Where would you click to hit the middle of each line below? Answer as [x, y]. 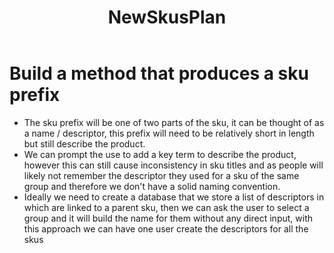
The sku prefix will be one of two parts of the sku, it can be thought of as [174, 122]
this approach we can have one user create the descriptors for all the [166, 228]
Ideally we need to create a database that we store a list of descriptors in [174, 197]
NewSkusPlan [167, 17]
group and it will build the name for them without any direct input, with [168, 218]
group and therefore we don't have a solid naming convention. [152, 186]
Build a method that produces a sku [159, 73]
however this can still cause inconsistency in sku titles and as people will [173, 165]
